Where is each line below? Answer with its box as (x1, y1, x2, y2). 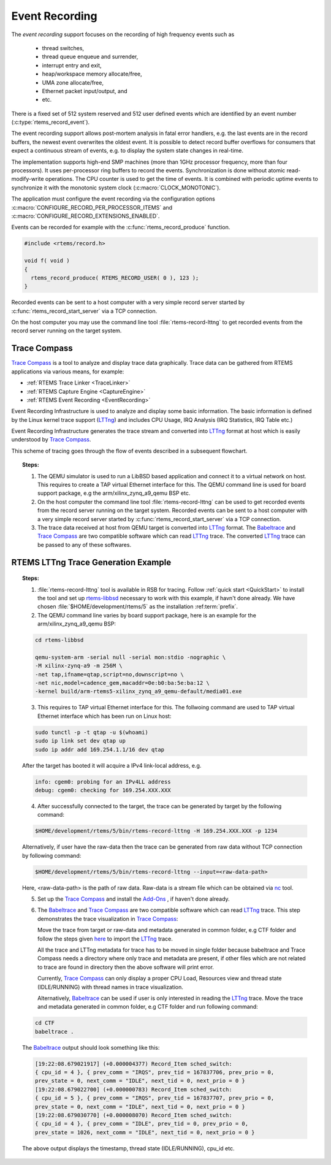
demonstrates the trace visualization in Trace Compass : (37, 915, 178, 922)
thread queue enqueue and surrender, (42, 53, 139, 61)
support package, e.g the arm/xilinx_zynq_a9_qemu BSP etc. (37, 489, 191, 497)
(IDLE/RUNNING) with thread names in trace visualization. (37, 983, 184, 990)
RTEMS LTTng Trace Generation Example (11, 557, 172, 567)
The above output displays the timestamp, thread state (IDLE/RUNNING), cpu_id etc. (22, 1144, 235, 1152)
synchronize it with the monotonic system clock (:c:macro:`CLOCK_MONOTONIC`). (11, 184, 221, 191)
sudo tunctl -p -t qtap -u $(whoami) (34, 728, 148, 736)
